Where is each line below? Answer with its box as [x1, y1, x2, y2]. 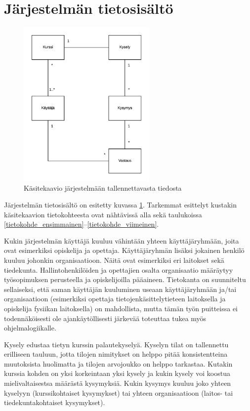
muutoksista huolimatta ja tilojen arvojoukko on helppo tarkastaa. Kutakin [4, 358, 233, 369]
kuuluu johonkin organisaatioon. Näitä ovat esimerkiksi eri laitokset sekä [4, 254, 224, 265]
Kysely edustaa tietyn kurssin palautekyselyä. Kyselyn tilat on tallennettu [4, 339, 229, 349]
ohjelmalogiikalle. [4, 323, 56, 333]
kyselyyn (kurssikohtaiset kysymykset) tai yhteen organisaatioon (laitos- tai [4, 387, 233, 398]
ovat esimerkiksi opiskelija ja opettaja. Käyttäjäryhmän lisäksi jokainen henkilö [4, 245, 245, 255]
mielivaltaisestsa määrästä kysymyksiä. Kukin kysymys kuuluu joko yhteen [4, 378, 231, 388]
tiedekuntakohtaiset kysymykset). [4, 397, 105, 408]
